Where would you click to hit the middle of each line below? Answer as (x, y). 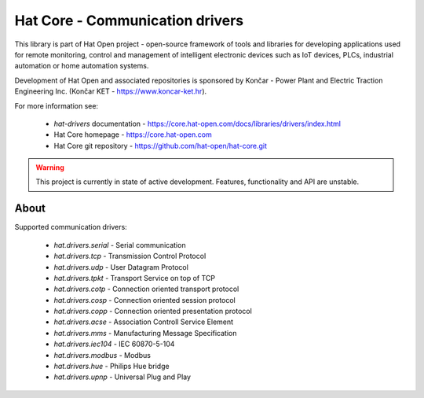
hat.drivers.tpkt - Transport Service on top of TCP (135, 278)
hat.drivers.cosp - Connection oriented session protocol (144, 300)
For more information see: (56, 105)
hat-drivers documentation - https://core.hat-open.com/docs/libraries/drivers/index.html (197, 123)
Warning (50, 168)
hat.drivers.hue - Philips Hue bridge (111, 367)
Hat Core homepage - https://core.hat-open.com (133, 135)
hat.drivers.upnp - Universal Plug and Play (122, 377)
